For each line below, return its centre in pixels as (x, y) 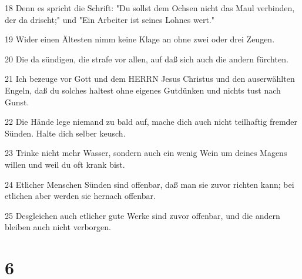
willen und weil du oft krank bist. (65, 164)
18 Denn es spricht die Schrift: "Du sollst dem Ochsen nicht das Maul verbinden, (150, 8)
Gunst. (17, 102)
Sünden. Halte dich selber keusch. (65, 133)
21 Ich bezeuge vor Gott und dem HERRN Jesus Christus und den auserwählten (150, 79)
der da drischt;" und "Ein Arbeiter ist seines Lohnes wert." (110, 19)
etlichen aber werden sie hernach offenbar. (80, 196)
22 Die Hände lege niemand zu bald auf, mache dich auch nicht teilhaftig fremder (151, 122)
